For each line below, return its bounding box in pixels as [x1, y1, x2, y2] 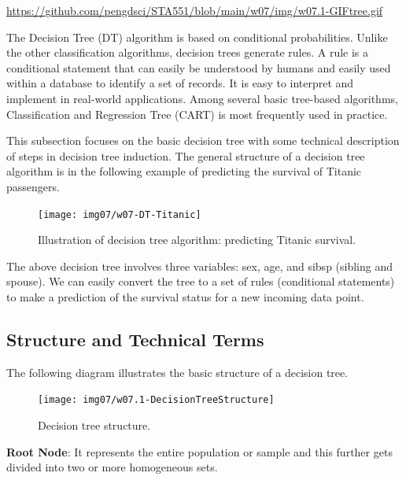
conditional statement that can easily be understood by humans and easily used [6, 59, 391, 76]
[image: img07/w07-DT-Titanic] [38, 209, 201, 220]
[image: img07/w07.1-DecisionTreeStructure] [38, 394, 275, 406]
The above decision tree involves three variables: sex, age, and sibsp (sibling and [6, 257, 393, 274]
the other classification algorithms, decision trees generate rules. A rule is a [6, 44, 369, 61]
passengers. [6, 178, 60, 194]
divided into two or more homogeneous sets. [6, 459, 218, 475]
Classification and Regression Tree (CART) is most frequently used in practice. [6, 105, 388, 122]
